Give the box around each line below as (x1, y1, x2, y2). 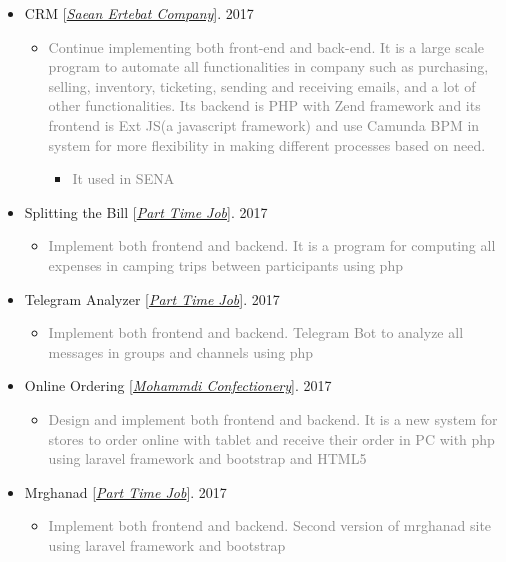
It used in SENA (72, 168, 175, 189)
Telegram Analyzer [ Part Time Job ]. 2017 (24, 288, 280, 309)
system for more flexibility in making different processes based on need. (48, 134, 486, 155)
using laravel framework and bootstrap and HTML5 (48, 448, 367, 469)
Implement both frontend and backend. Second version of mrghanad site (48, 515, 492, 536)
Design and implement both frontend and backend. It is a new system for (48, 408, 498, 429)
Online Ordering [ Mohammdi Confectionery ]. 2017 (24, 375, 332, 396)
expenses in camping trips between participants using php (48, 254, 403, 275)
